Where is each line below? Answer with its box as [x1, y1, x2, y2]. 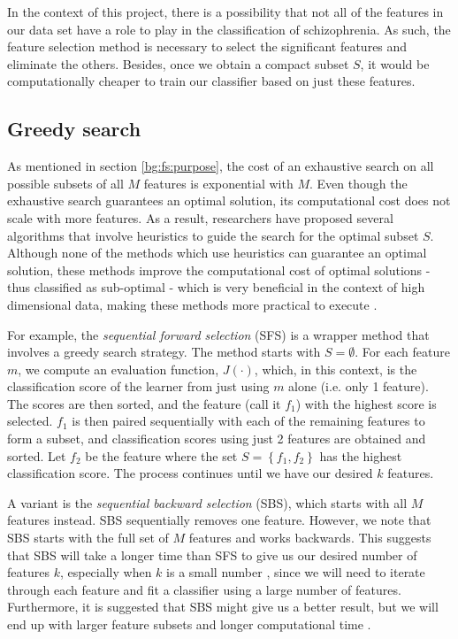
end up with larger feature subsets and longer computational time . [7, 615, 371, 634]
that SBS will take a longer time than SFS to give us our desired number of [7, 545, 417, 564]
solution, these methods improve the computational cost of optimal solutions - [7, 260, 431, 279]
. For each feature [355, 343, 450, 361]
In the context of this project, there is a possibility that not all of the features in [7, 3, 444, 20]
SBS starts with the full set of [7, 528, 169, 547]
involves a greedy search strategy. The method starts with [7, 343, 321, 361]
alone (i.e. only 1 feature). [288, 377, 429, 396]
